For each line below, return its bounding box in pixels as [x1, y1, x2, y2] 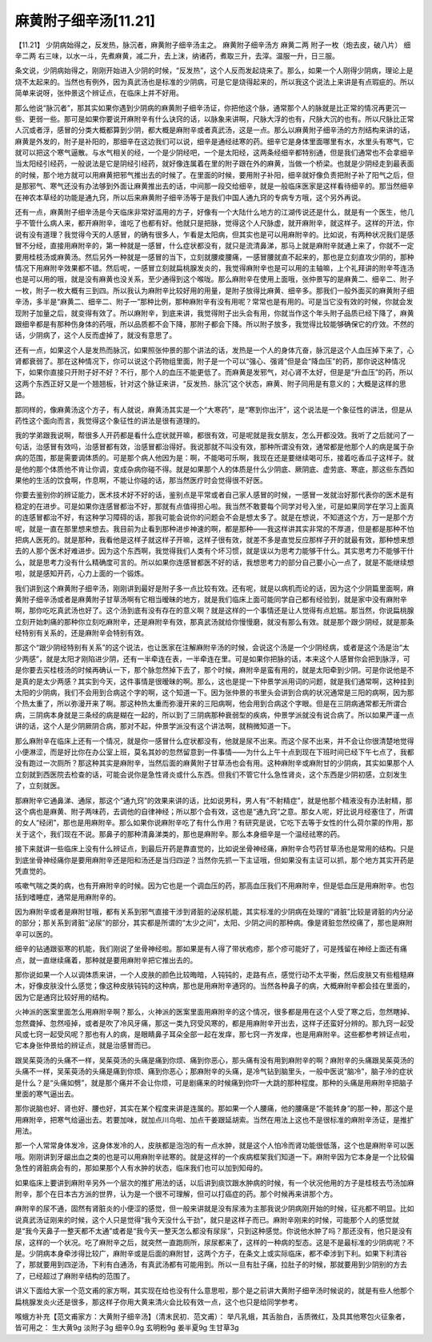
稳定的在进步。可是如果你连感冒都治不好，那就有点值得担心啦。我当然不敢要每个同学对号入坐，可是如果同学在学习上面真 [14, 501, 414, 511]
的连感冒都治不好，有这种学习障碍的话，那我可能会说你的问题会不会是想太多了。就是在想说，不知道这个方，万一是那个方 [14, 512, 414, 522]
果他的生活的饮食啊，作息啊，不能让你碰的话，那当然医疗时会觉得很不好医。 [14, 476, 267, 484]
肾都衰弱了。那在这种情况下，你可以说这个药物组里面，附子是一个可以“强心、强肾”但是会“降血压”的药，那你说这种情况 [14, 356, 406, 366]
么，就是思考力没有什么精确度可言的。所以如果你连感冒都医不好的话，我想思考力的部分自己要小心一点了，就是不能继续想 [14, 557, 414, 567]
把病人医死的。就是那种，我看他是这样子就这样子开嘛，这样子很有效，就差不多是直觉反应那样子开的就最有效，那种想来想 [14, 535, 414, 544]
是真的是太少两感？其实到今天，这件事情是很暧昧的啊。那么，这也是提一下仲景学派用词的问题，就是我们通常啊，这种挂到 [14, 677, 414, 686]
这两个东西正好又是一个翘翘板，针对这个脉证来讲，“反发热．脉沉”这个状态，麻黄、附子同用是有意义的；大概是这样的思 [14, 379, 407, 388]
